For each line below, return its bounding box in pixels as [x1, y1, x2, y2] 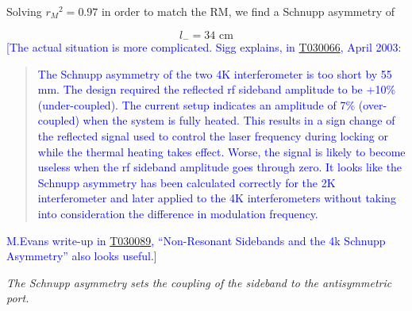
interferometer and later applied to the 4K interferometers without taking [37, 190, 396, 206]
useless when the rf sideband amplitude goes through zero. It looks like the [37, 159, 402, 175]
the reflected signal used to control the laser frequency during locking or [37, 128, 388, 144]
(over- [358, 96, 387, 113]
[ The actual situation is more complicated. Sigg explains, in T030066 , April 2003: [6, 39, 402, 56]
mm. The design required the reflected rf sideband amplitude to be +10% [37, 81, 396, 98]
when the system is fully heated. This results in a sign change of [83, 112, 395, 129]
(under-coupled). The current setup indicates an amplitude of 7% [37, 96, 356, 113]
